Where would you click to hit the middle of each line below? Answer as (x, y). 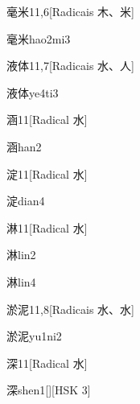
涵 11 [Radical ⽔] (47, 120)
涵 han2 (24, 146)
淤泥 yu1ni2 (34, 336)
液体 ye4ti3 (33, 92)
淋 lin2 (21, 255)
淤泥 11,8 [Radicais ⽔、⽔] (70, 309)
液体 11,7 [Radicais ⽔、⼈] (70, 66)
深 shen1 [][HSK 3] (49, 390)
